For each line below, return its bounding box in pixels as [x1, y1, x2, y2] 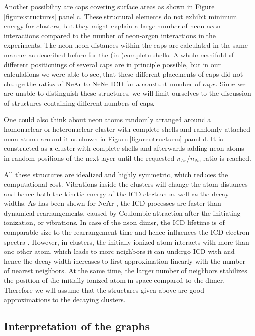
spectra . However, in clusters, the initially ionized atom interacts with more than [4, 236, 249, 247]
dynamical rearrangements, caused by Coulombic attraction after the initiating [4, 207, 241, 218]
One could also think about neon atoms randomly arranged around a [4, 114, 211, 124]
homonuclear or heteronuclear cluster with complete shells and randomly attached [4, 124, 251, 134]
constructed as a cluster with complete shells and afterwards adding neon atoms [4, 143, 244, 153]
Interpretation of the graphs [4, 318, 150, 334]
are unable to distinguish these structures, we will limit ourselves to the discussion [4, 88, 251, 98]
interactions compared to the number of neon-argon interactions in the [4, 30, 216, 40]
